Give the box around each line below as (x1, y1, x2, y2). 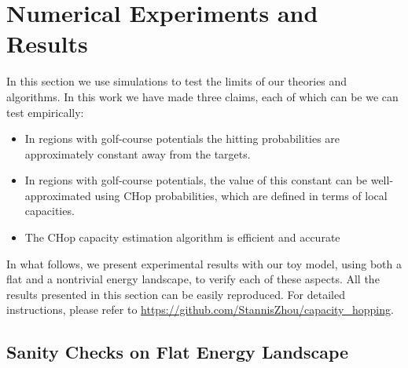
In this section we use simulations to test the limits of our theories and (6, 73, 347, 89)
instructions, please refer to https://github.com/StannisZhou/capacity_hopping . (6, 301, 394, 318)
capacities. (24, 202, 75, 219)
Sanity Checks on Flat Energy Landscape (6, 340, 349, 364)
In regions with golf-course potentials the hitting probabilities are (24, 130, 340, 147)
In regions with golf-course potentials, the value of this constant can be (24, 172, 368, 188)
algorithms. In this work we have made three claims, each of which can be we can (6, 88, 399, 104)
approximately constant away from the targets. (24, 145, 251, 162)
